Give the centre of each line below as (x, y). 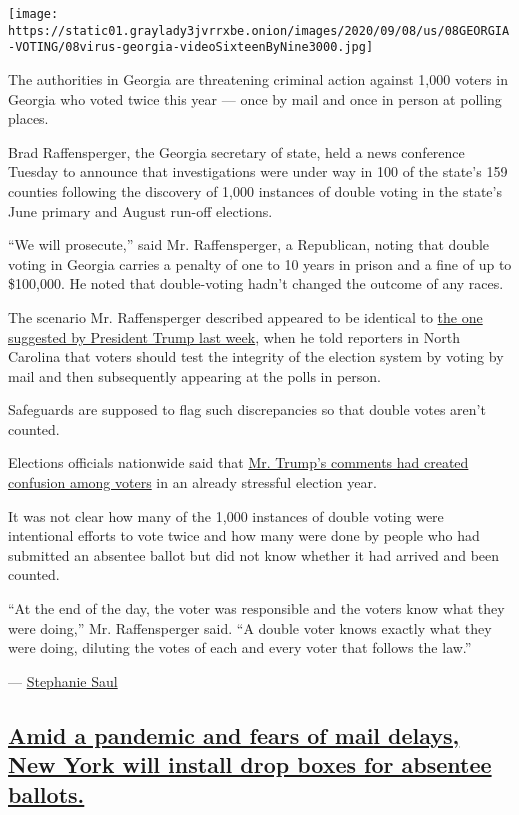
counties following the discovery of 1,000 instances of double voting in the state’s (255, 190)
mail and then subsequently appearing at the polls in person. (194, 375)
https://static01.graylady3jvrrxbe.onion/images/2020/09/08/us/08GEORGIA (259, 30)
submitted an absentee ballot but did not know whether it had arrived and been (254, 554)
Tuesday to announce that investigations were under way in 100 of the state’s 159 (258, 171)
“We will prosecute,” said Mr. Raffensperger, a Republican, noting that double (249, 244)
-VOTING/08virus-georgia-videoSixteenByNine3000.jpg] (191, 47)
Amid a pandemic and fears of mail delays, (234, 734)
